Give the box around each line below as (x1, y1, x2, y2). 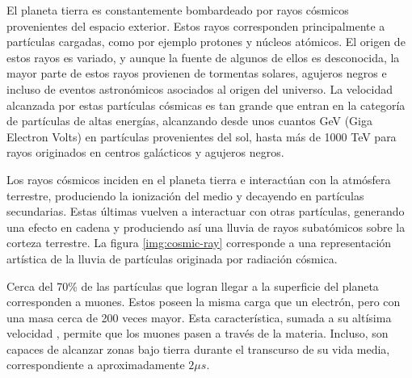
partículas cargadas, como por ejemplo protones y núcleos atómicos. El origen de (6, 33, 406, 50)
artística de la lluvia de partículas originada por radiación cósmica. (6, 250, 338, 267)
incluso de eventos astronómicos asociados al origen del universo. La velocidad (6, 80, 393, 97)
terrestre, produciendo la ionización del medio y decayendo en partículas (6, 187, 364, 204)
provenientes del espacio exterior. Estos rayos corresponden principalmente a (6, 17, 385, 34)
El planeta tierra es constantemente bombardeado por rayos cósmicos (6, 2, 349, 18)
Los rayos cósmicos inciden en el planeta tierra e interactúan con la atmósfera (6, 170, 391, 187)
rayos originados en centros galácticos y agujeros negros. (6, 144, 284, 161)
